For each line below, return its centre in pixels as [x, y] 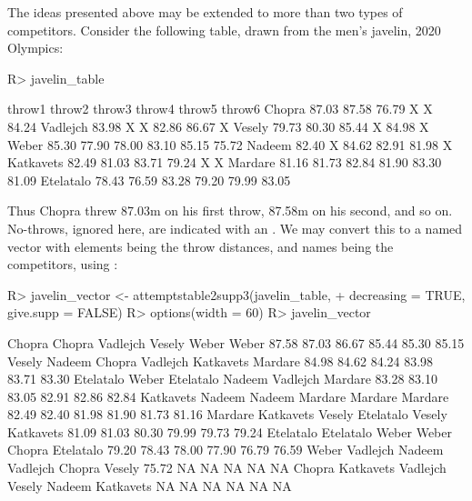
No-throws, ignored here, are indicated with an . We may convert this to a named [235, 228]
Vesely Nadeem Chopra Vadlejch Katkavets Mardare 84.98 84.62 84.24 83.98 [221, 361]
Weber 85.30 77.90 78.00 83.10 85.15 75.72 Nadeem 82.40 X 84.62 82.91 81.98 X [230, 144]
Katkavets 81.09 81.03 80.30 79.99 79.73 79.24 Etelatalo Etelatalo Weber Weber [230, 431]
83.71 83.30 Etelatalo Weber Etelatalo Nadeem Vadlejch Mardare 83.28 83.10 [223, 379]
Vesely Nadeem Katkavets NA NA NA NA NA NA [150, 485]
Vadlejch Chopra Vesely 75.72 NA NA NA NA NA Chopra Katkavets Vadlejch [227, 468]
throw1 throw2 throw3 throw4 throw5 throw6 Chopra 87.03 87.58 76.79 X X [220, 109]
